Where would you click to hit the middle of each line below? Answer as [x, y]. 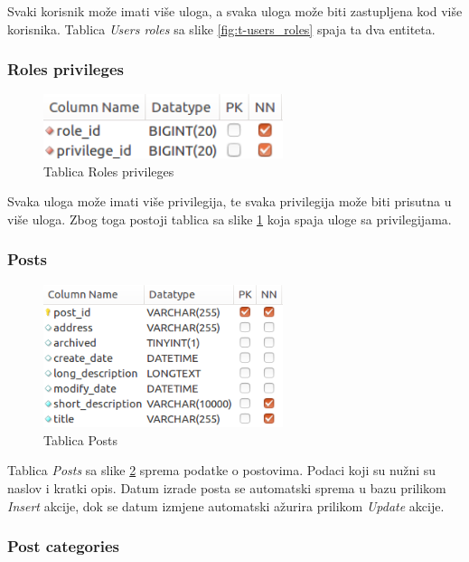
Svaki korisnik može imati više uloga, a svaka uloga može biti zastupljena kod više [235, 11]
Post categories [64, 546]
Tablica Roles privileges [109, 171]
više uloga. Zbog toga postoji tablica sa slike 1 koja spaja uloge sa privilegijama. [230, 219]
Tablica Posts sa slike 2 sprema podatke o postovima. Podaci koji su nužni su [222, 470]
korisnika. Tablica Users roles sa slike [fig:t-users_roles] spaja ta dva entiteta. [221, 29]
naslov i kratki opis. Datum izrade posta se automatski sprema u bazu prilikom [227, 487]
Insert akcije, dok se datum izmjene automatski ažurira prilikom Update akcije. [226, 505]
